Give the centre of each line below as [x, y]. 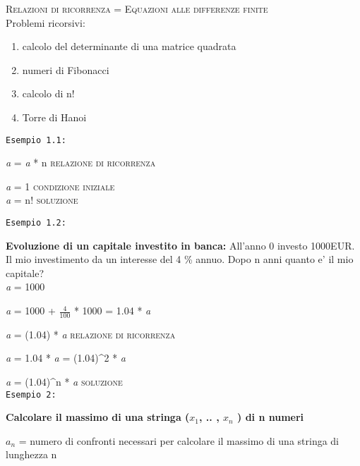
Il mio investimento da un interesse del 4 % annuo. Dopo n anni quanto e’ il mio [180, 259]
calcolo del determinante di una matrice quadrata [129, 46]
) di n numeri [271, 417]
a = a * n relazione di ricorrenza [81, 163]
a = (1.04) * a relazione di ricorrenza [91, 334]
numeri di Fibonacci [66, 69]
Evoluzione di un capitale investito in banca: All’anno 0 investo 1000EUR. [180, 245]
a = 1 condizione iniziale [60, 186]
